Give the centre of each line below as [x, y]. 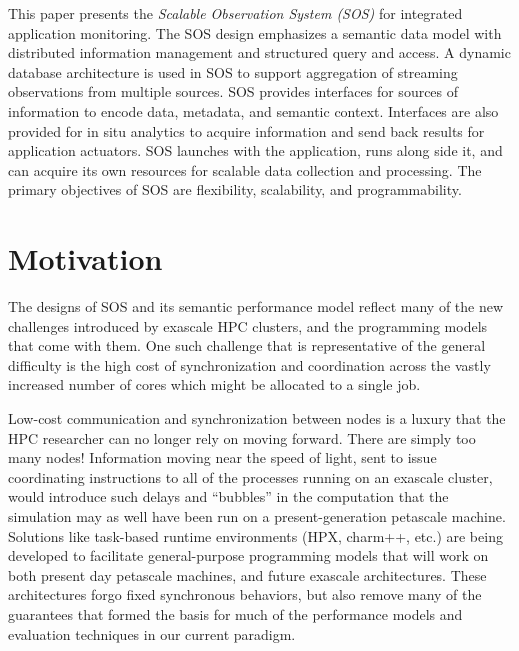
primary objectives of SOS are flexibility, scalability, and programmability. [235, 189]
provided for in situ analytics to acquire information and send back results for [246, 130]
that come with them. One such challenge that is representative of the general [247, 345]
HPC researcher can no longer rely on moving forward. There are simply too [242, 437]
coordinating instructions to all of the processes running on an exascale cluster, [250, 476]
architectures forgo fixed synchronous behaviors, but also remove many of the [245, 594]
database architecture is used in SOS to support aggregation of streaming [233, 71]
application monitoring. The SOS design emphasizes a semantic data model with [255, 32]
